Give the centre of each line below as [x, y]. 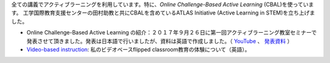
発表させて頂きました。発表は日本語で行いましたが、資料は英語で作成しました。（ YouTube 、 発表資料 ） [159, 41]
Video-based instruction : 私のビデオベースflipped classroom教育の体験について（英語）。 [138, 49]
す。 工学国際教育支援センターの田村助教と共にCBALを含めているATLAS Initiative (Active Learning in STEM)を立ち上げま [163, 13]
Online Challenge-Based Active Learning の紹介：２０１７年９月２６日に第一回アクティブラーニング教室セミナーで [172, 33]
